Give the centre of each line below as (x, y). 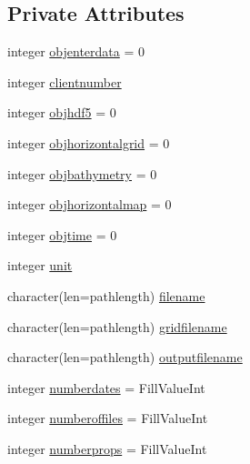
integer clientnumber (65, 81)
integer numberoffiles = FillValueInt (108, 418)
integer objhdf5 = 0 (62, 112)
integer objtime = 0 (62, 234)
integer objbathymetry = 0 (82, 173)
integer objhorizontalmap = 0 (90, 204)
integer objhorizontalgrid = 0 (89, 142)
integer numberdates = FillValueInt (106, 387)
